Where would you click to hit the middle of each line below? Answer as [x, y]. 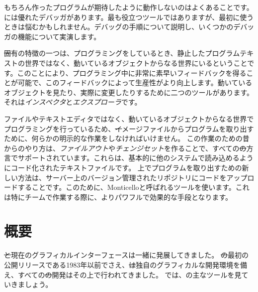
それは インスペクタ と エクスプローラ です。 [73, 102]
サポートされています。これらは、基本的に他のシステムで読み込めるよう [135, 158]
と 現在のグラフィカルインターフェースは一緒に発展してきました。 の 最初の [127, 255]
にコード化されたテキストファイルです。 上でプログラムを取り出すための [123, 167]
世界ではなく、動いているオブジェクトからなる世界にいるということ [136, 63]
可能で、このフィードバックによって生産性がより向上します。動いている [135, 82]
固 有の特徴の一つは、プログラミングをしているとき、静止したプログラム [122, 53]
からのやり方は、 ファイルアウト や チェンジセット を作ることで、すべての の [125, 148]
